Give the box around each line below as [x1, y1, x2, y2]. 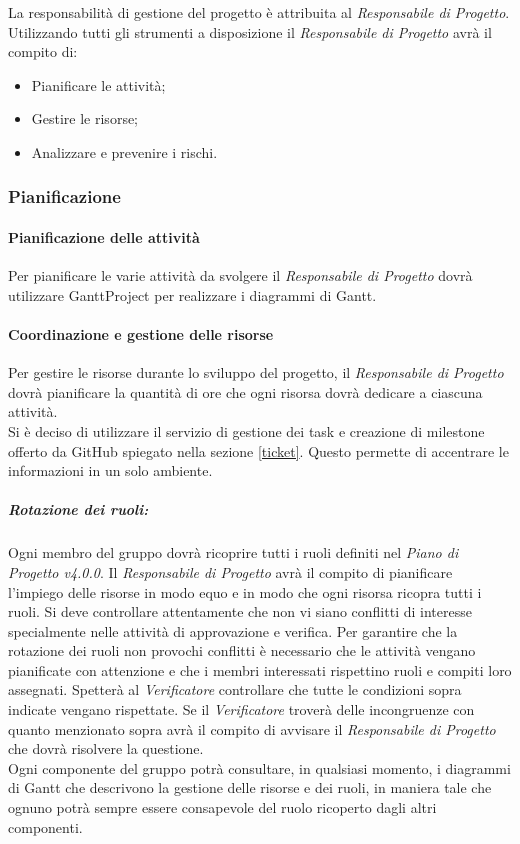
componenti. [8, 816, 83, 837]
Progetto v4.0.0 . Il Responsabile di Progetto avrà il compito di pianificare [8, 561, 453, 582]
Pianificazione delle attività [8, 227, 200, 247]
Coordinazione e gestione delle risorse [8, 323, 274, 344]
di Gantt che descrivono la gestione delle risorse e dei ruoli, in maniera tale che [8, 777, 492, 798]
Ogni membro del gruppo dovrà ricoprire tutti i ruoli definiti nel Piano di [8, 542, 459, 563]
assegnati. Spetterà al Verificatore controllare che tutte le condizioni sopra [8, 679, 462, 700]
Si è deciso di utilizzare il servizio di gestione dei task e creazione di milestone [8, 420, 485, 441]
